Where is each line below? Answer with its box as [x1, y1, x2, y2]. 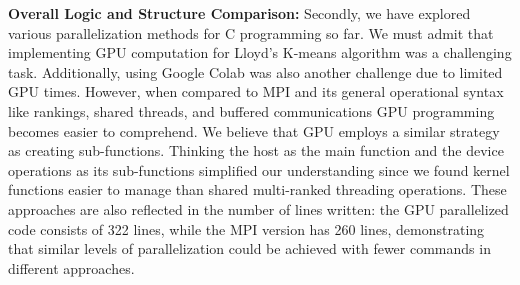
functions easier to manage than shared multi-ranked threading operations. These [8, 179, 507, 200]
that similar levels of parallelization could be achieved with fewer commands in [8, 238, 491, 259]
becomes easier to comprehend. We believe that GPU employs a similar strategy [8, 120, 500, 141]
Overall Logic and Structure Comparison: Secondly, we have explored [8, 3, 471, 23]
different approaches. [8, 257, 135, 278]
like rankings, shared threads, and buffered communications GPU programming [8, 100, 495, 121]
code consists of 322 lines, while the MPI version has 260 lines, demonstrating [8, 218, 485, 239]
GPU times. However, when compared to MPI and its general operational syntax [8, 81, 504, 102]
